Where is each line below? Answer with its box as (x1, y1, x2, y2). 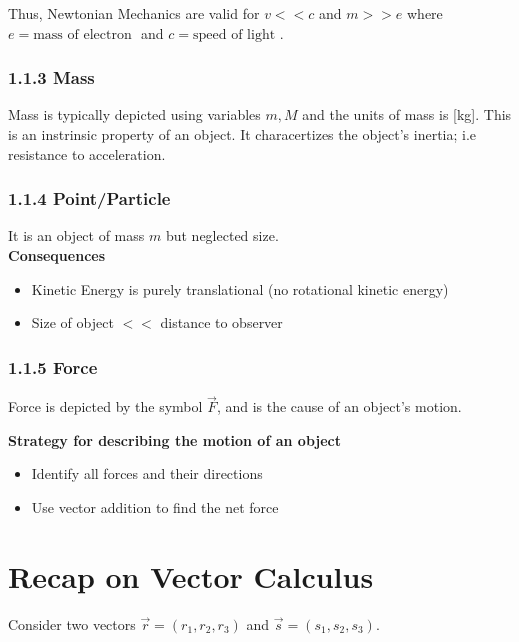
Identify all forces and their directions (31, 463, 263, 484)
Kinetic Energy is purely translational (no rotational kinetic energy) (31, 278, 449, 299)
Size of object (31, 312, 114, 333)
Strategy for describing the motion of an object (8, 429, 341, 450)
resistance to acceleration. (8, 143, 166, 164)
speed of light (193, 27, 276, 42)
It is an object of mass (8, 225, 145, 246)
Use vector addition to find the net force (31, 497, 279, 517)
